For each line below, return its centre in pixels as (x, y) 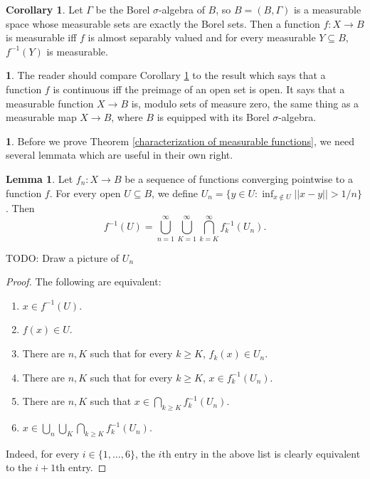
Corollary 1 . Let (44, 9)
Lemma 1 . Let (39, 178)
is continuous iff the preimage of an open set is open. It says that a (199, 89)
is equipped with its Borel (213, 117)
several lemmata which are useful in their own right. (120, 155)
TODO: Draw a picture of (63, 257)
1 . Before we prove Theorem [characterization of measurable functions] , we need (180, 141)
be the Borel (123, 9)
